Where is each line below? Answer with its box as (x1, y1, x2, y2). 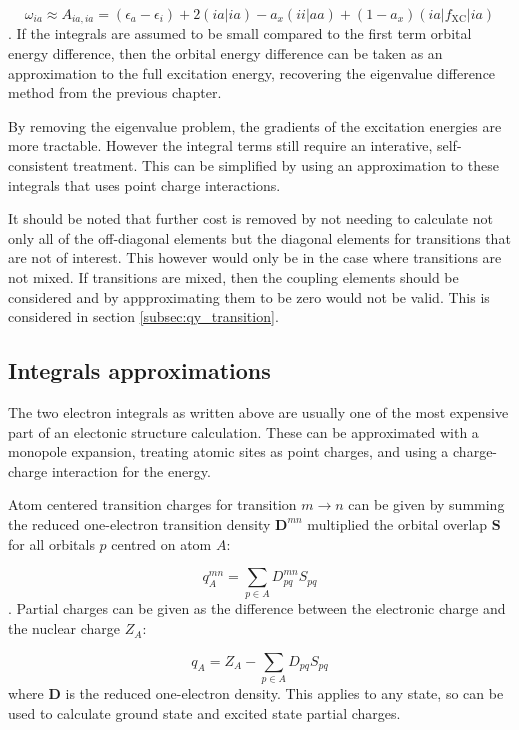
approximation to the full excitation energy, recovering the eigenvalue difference (8, 62, 496, 83)
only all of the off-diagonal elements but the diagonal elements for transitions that (8, 227, 511, 248)
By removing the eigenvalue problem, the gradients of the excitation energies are (8, 115, 502, 136)
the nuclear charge (8, 618, 121, 639)
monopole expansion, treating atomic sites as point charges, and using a (8, 441, 449, 462)
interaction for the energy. (51, 460, 211, 481)
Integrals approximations (8, 355, 271, 386)
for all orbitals (8, 533, 95, 554)
